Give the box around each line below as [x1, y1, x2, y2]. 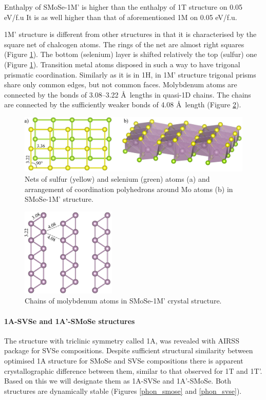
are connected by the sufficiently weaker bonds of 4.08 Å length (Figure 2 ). [4, 99, 241, 110]
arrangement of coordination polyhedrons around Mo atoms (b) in [25, 183, 233, 194]
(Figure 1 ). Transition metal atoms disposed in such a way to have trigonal [4, 59, 240, 69]
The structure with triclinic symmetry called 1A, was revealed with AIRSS [4, 335, 239, 346]
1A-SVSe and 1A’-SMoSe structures [4, 315, 135, 326]
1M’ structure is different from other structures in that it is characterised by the [4, 29, 257, 40]
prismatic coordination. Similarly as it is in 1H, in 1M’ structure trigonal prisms [4, 69, 256, 80]
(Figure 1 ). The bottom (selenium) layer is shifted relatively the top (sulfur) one [4, 49, 257, 60]
